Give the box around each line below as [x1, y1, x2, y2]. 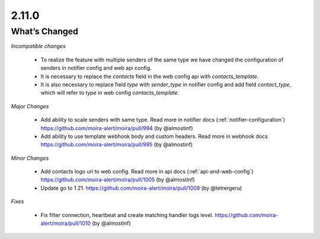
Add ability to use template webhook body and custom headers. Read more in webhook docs [40, 133, 268, 140]
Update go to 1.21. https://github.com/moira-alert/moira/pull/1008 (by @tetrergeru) [40, 184, 242, 192]
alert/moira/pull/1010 [40, 219, 91, 227]
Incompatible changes [11, 43, 66, 50]
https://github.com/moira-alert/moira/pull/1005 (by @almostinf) [40, 176, 196, 183]
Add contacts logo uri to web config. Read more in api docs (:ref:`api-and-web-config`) [40, 168, 254, 175]
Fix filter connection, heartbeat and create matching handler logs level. [40, 211, 213, 218]
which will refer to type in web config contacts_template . [40, 89, 180, 96]
